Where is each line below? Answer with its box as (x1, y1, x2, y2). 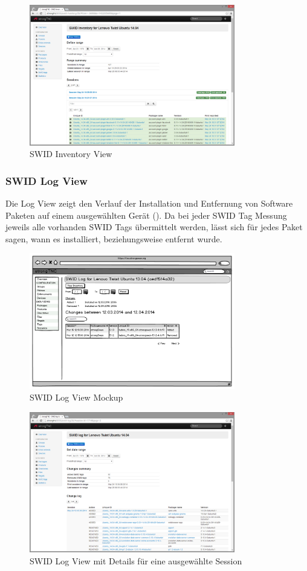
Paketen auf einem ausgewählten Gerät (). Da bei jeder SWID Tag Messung (5, 208, 287, 221)
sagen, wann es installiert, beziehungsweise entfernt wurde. (5, 232, 222, 245)
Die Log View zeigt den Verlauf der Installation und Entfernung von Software (5, 196, 293, 209)
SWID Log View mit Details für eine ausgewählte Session (30, 554, 242, 567)
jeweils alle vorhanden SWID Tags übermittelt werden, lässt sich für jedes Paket (5, 221, 303, 233)
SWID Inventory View (30, 147, 112, 160)
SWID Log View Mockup (30, 391, 123, 404)
